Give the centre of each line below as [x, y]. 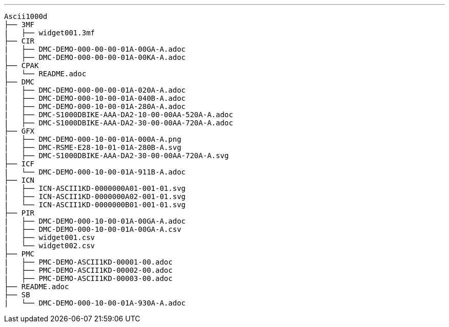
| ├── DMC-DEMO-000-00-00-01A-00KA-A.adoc [95, 57]
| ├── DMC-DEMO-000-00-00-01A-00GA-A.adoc [95, 49]
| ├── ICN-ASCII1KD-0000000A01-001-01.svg [95, 188]
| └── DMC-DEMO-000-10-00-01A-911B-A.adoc [95, 172]
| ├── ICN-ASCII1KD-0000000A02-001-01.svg [95, 197]
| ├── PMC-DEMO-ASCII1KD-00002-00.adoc [88, 270]
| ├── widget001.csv [50, 237]
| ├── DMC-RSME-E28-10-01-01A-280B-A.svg [93, 147]
